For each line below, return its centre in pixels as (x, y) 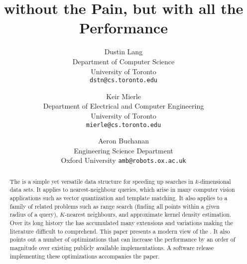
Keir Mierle (123, 96)
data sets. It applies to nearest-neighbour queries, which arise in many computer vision (122, 190)
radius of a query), (34, 214)
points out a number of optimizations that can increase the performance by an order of (123, 239)
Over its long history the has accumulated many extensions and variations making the (121, 223)
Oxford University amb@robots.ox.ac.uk (123, 160)
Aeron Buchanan (123, 141)
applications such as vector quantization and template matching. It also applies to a (119, 198)
